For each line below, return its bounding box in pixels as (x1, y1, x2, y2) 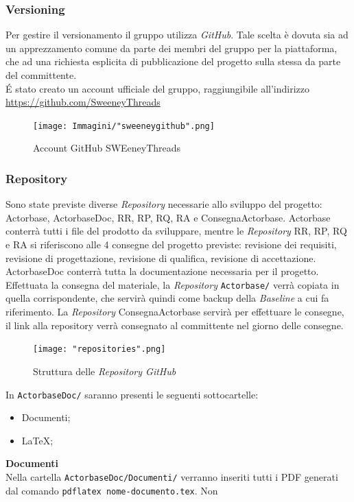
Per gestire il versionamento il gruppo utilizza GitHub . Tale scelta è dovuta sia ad (5, 27, 349, 42)
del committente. (5, 68, 77, 82)
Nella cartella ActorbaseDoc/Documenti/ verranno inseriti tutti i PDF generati (5, 469, 338, 483)
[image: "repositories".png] (33, 344, 166, 355)
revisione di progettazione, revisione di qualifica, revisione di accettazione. (5, 250, 316, 265)
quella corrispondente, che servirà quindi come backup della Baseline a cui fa (5, 291, 329, 305)
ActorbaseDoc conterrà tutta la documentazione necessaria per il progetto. (5, 264, 319, 278)
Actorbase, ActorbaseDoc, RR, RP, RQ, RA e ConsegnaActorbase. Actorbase (5, 210, 331, 224)
